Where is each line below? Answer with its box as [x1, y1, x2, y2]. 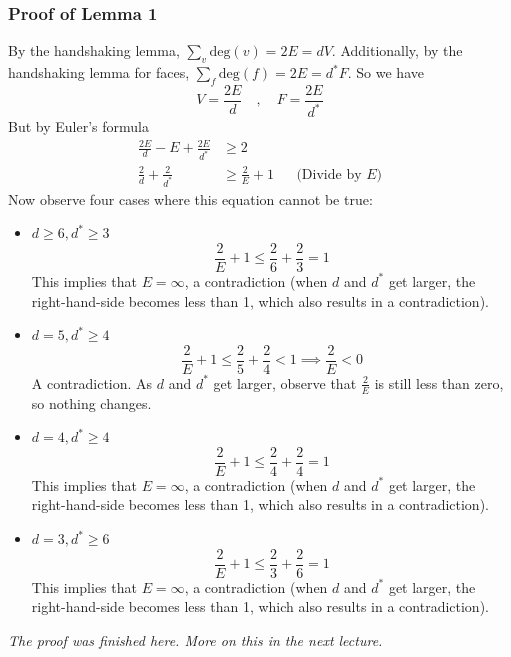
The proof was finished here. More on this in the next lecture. [8, 629, 383, 650]
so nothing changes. [31, 392, 152, 413]
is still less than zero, [374, 372, 504, 393]
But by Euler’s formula [8, 116, 149, 137]
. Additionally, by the [331, 40, 463, 61]
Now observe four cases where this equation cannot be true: [8, 188, 373, 209]
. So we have [347, 62, 424, 83]
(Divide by [296, 167, 362, 182]
